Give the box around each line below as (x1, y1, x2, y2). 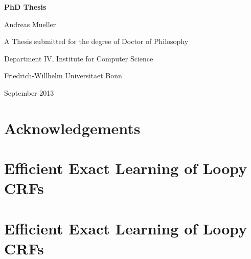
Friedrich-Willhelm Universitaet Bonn (4, 70, 122, 81)
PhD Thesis (4, 2, 47, 12)
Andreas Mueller (4, 18, 56, 29)
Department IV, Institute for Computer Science (4, 53, 153, 63)
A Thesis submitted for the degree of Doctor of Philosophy (4, 36, 189, 47)
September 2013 (4, 87, 54, 98)
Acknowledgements (4, 117, 141, 138)
